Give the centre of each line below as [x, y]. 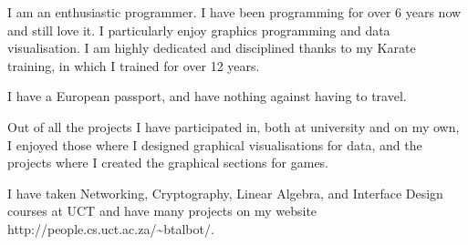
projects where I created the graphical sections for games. [168, 163]
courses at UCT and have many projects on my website [162, 211]
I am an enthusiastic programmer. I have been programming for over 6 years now [234, 12]
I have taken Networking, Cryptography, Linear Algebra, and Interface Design [225, 193]
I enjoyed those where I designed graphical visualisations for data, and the [215, 144]
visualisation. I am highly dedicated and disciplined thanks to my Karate [212, 48]
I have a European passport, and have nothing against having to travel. [207, 96]
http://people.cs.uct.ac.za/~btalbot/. [111, 228]
